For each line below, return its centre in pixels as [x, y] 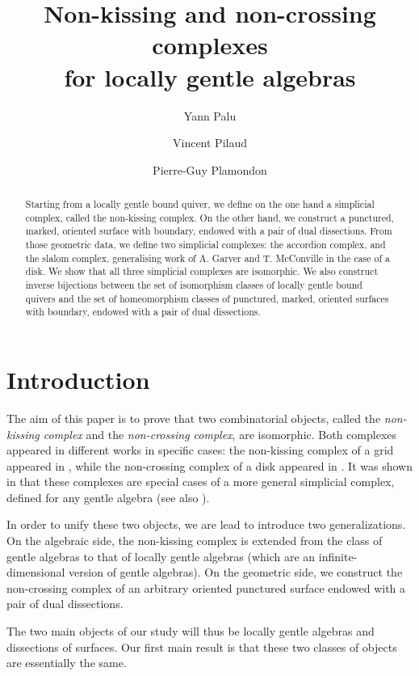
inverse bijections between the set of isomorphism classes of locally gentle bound [194, 285]
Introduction [78, 379]
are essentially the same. [67, 663]
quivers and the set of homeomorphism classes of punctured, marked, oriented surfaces [207, 298]
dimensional [36, 572]
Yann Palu [210, 115]
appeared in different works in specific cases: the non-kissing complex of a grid [200, 450]
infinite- [338, 556]
